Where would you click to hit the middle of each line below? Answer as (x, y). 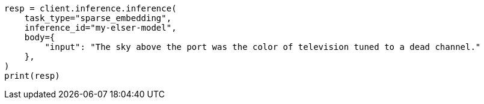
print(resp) (32, 76)
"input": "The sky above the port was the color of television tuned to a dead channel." (263, 47)
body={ (40, 37)
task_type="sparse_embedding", (98, 18)
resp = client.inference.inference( (90, 8)
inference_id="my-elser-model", (100, 28)
